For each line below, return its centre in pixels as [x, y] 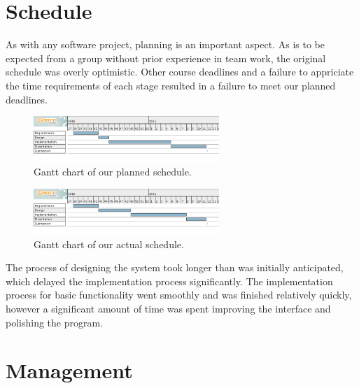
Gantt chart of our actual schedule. [109, 244]
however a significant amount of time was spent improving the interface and [168, 308]
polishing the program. [55, 322]
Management [69, 370]
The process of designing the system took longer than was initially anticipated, [175, 267]
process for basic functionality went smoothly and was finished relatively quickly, [179, 295]
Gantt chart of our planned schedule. [113, 172]
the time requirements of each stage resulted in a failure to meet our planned [171, 85]
